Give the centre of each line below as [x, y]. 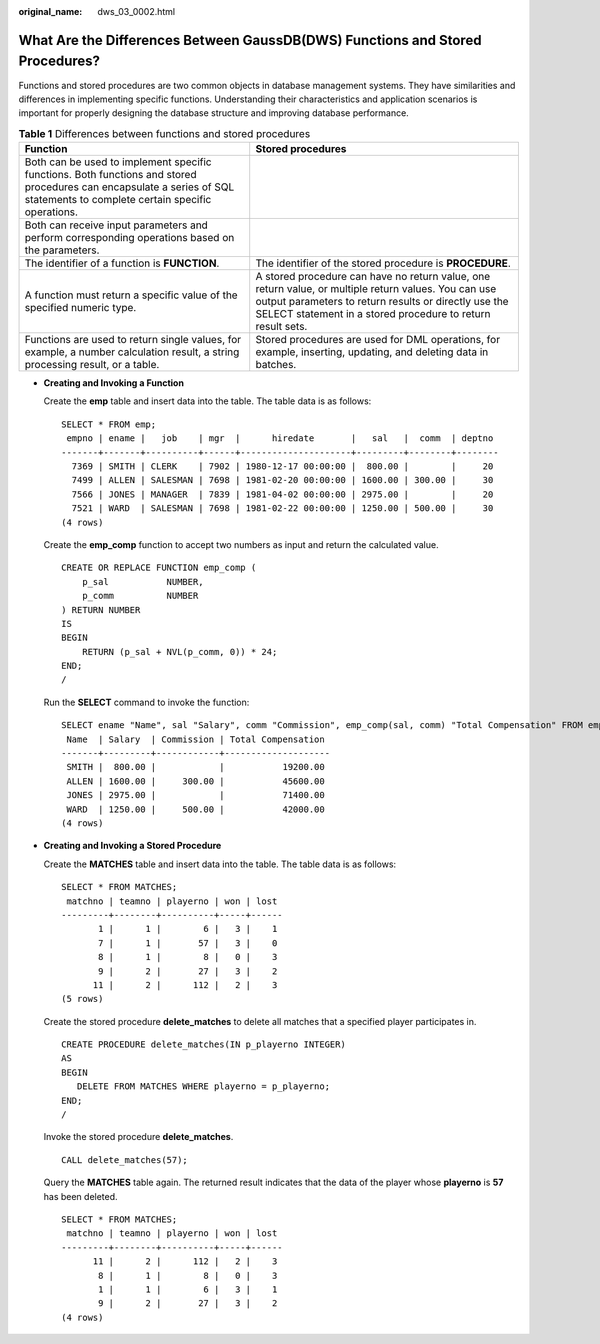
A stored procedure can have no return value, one [373, 277]
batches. [276, 365]
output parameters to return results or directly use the [382, 302]
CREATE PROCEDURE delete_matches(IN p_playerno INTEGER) [204, 1044]
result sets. [281, 327]
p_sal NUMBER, [142, 581]
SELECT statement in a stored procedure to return [373, 314]
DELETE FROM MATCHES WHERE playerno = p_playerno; [203, 1086]
